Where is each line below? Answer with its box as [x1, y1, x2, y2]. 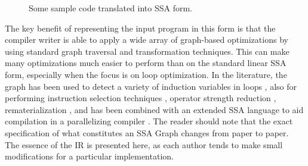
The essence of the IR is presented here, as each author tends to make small [5, 138, 283, 151]
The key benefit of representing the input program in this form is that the [5, 21, 276, 34]
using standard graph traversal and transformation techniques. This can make [5, 45, 289, 57]
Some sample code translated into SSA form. [29, 2, 193, 14]
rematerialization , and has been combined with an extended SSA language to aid [5, 103, 304, 115]
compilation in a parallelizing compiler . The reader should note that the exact [5, 115, 293, 127]
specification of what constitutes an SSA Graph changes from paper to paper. [5, 126, 289, 139]
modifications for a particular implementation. [5, 150, 174, 162]
